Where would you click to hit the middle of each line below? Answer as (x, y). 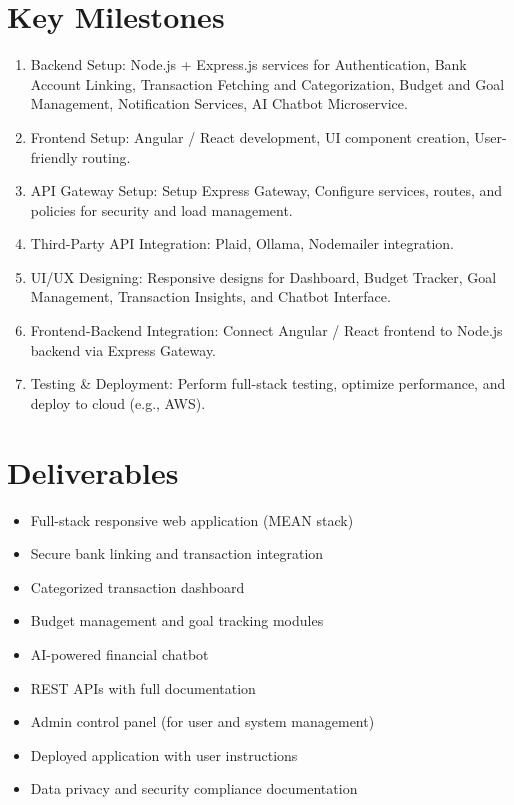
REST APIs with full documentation (143, 687)
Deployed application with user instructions (164, 754)
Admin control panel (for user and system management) (202, 721)
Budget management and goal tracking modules (177, 620)
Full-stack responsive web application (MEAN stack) (192, 519)
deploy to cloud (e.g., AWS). (118, 402)
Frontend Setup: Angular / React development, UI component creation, (250, 136)
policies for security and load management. (161, 209)
